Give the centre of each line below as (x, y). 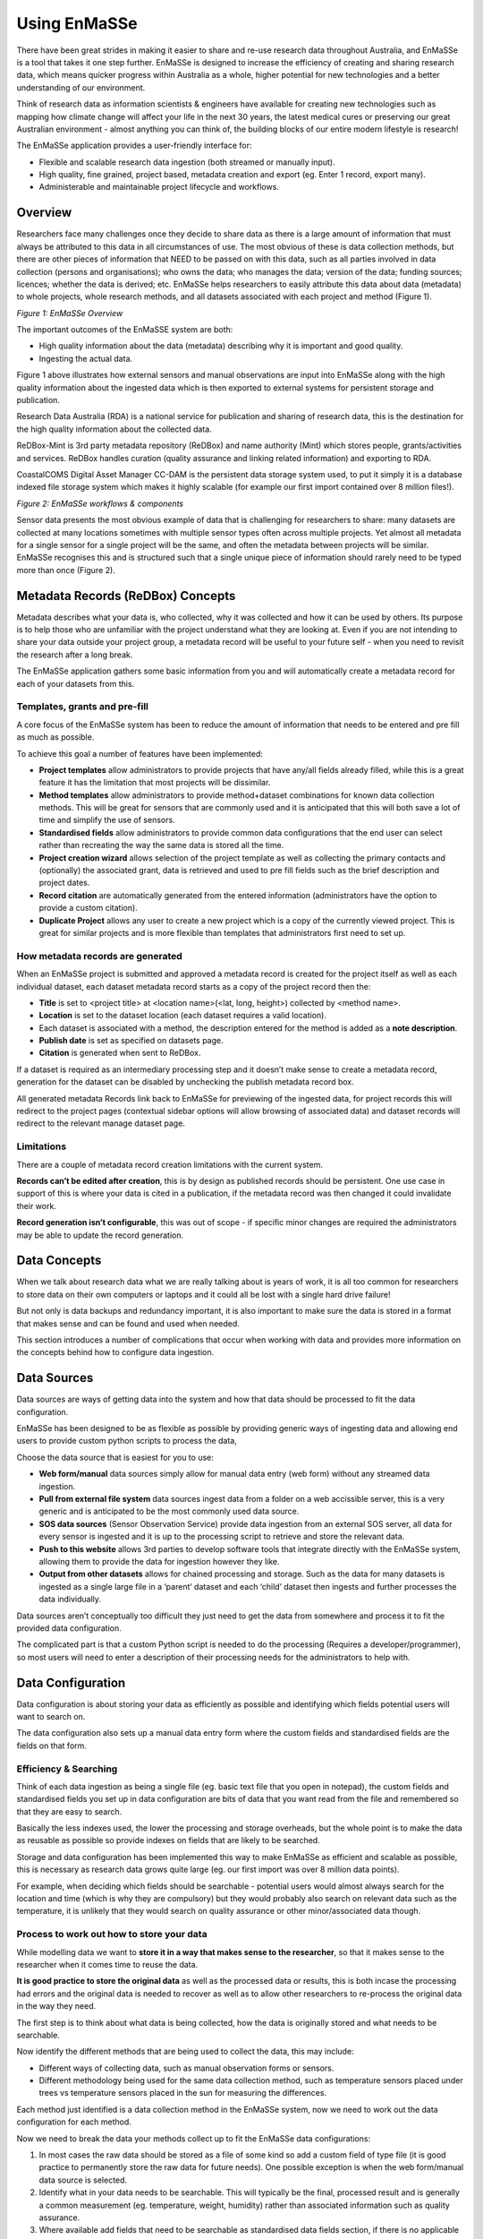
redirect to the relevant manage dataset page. (101, 1123)
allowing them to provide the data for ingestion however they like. (160, 1561)
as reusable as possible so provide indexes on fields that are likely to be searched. (169, 1840)
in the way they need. (56, 2006)
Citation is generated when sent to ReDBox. (120, 1053)
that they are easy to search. (69, 1811)
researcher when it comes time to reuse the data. (107, 1964)
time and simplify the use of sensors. (107, 820)
